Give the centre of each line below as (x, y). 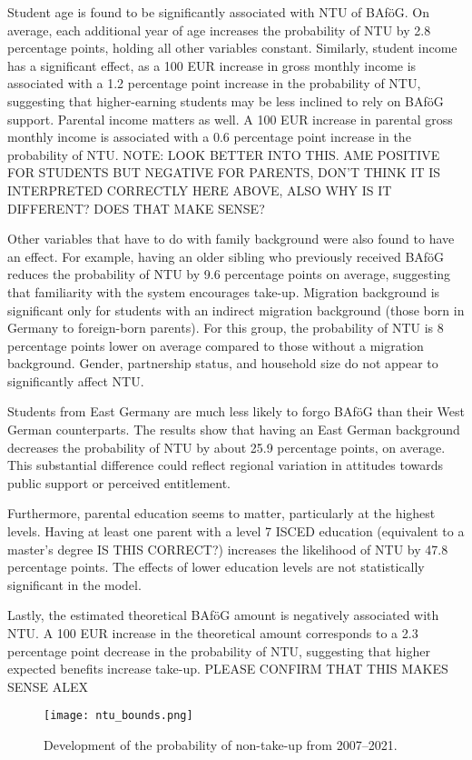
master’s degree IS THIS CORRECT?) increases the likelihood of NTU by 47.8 (228, 549)
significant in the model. (74, 584)
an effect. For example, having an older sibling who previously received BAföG (226, 256)
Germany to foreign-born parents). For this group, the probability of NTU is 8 (226, 328)
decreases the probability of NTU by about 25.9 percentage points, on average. (226, 447)
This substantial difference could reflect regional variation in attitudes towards (226, 465)
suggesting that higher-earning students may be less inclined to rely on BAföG (226, 100)
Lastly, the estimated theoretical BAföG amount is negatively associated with (223, 615)
